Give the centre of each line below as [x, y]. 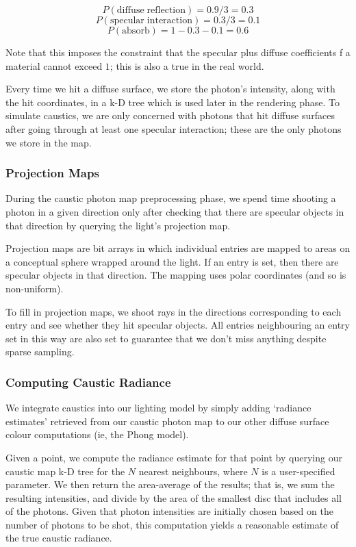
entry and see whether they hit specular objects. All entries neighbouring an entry [178, 325]
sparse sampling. [40, 352]
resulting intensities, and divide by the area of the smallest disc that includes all [174, 497]
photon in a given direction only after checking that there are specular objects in [175, 211]
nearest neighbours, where [193, 471]
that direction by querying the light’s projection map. [118, 225]
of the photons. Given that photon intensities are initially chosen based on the [169, 511]
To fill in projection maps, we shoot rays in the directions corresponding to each [174, 311]
